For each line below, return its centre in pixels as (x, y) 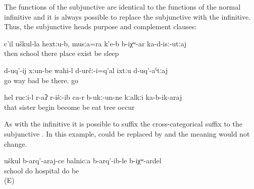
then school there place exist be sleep (62, 53)
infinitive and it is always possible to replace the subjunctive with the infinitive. (128, 16)
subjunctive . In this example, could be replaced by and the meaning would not (127, 133)
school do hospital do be (42, 170)
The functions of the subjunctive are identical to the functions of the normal (122, 7)
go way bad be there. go (41, 80)
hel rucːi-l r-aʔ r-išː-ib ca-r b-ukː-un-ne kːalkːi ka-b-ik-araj (93, 97)
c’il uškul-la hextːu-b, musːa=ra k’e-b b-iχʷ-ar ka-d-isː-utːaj (95, 43)
